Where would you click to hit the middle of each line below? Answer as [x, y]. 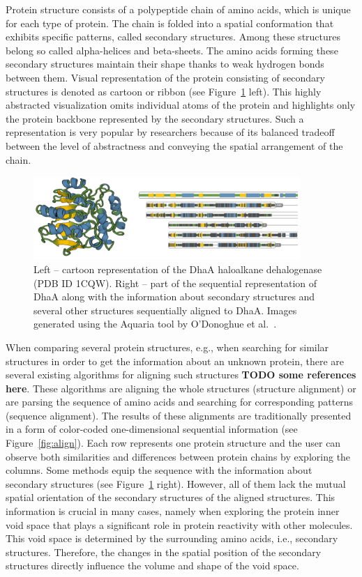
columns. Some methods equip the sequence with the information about [159, 470]
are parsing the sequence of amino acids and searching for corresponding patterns [180, 402]
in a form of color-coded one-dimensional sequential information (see [152, 429]
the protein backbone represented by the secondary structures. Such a [155, 118]
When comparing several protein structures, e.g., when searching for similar [167, 347]
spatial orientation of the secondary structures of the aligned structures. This [171, 497]
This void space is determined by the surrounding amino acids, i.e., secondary [172, 538]
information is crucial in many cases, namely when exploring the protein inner [173, 511]
